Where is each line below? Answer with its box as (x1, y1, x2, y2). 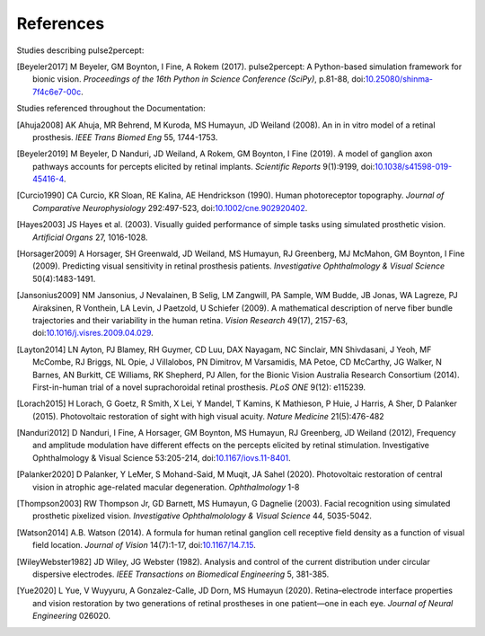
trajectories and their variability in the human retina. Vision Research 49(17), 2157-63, (32, 314, 348, 325)
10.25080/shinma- (365, 74, 434, 84)
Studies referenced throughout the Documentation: (16, 103, 206, 114)
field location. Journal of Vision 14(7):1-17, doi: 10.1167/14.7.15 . (32, 540, 256, 551)
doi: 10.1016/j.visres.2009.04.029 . (32, 328, 154, 339)
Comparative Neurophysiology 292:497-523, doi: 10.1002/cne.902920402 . (32, 202, 308, 213)
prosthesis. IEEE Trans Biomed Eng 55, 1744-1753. (32, 131, 218, 143)
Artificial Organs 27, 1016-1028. (32, 232, 148, 243)
